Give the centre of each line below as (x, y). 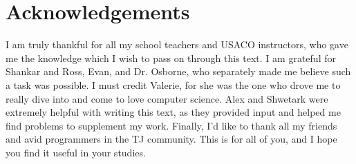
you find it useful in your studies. (76, 152)
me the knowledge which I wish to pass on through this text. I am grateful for (171, 58)
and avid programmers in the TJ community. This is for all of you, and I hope (171, 139)
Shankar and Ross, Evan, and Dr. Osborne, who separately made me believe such (178, 71)
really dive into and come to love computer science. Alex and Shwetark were (167, 98)
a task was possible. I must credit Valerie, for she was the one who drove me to (173, 84)
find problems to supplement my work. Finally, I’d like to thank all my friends (171, 125)
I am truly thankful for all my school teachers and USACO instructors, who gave (177, 44)
